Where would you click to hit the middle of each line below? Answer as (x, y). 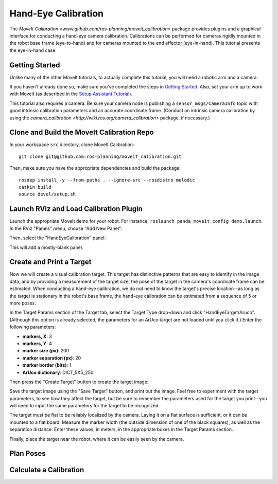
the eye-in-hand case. (33, 50)
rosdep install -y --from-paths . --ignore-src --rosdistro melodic (107, 180)
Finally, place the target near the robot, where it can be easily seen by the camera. (97, 439)
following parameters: (33, 327)
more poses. (23, 303)
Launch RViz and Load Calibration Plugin (76, 209)
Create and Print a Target (50, 262)
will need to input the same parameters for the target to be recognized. (85, 406)
